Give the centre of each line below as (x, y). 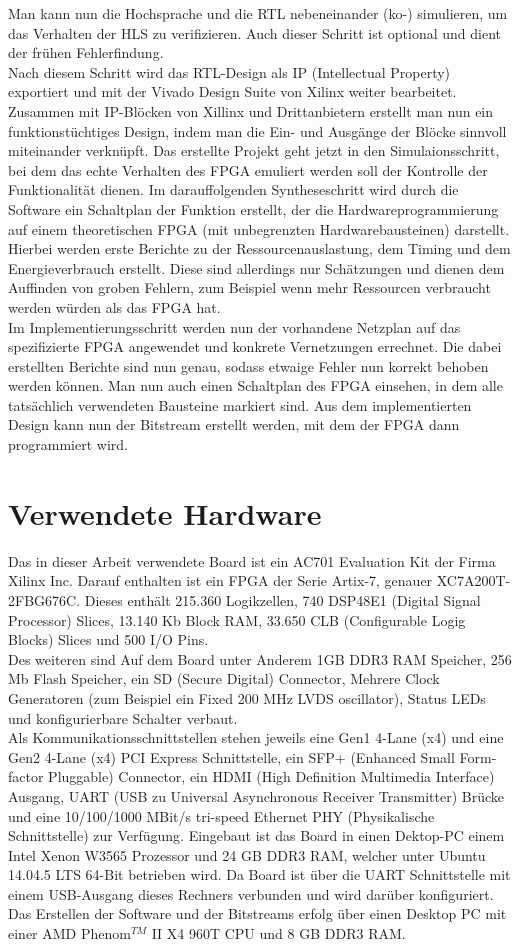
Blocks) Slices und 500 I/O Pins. (108, 639)
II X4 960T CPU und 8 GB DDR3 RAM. (278, 933)
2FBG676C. (44, 599)
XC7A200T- (473, 580)
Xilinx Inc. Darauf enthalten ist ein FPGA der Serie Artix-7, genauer (220, 580)
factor (26, 776)
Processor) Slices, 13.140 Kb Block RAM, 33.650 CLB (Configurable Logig (237, 619)
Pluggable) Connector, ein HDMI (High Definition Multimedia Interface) (271, 776)
